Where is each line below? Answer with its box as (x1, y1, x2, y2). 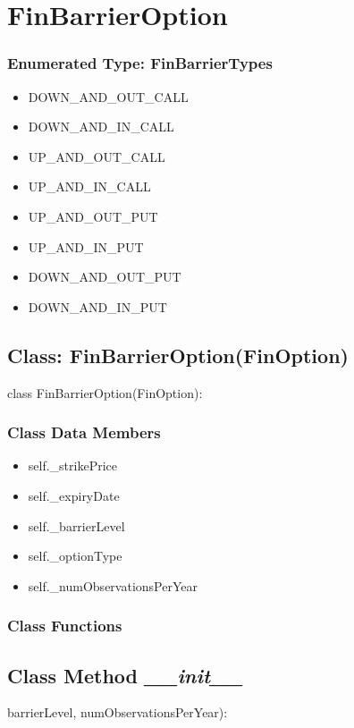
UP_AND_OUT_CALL (28, 147, 165, 165)
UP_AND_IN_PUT (28, 237, 144, 256)
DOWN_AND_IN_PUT (28, 297, 167, 316)
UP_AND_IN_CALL (28, 177, 151, 196)
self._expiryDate (28, 486, 120, 504)
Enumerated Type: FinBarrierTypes (7, 52, 273, 74)
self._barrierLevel (28, 516, 125, 535)
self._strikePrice (28, 456, 118, 475)
